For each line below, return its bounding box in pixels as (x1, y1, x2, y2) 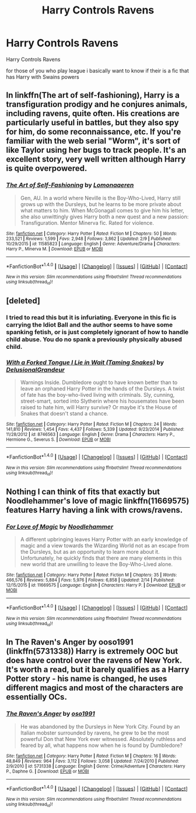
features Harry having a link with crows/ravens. (6, 505, 183, 515)
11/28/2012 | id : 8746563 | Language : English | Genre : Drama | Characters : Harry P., (6, 431, 175, 438)
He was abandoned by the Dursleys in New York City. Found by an (20, 723, 180, 730)
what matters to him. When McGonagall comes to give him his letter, (20, 207, 185, 214)
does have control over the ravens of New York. (6, 656, 182, 666)
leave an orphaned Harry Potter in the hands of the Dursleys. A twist (20, 385, 185, 392)
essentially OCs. (6, 692, 67, 702)
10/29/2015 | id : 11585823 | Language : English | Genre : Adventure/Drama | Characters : (6, 241, 181, 246)
